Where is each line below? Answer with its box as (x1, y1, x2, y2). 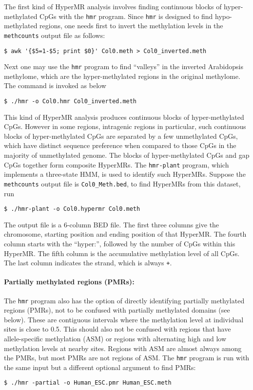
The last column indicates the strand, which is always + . (4, 258, 172, 268)
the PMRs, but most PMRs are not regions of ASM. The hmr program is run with (4, 353, 250, 363)
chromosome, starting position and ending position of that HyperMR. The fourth (4, 229, 247, 239)
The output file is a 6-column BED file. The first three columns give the (4, 219, 219, 229)
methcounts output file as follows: (4, 30, 105, 40)
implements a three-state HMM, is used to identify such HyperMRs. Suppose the (4, 169, 246, 179)
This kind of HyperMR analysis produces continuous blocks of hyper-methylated (4, 111, 244, 122)
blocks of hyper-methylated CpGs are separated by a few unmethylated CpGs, (4, 130, 238, 141)
